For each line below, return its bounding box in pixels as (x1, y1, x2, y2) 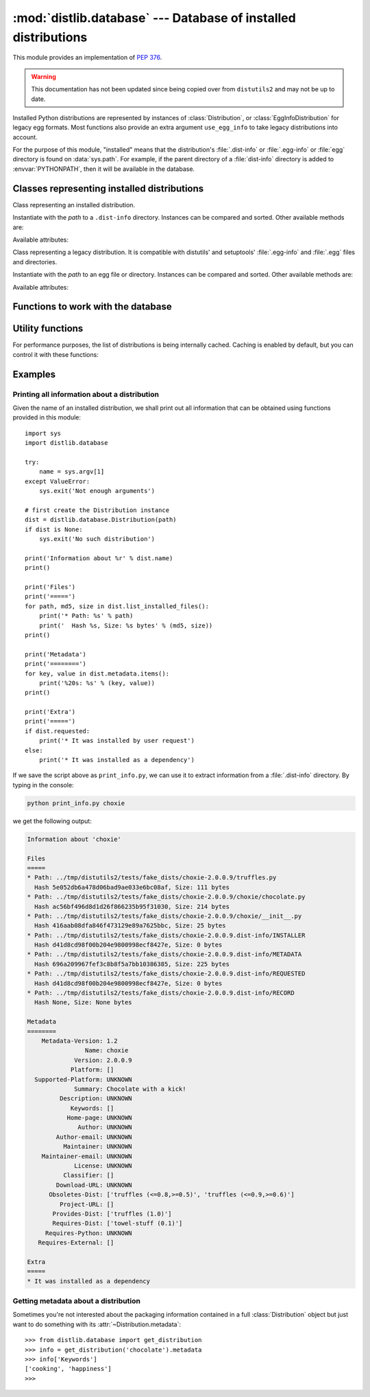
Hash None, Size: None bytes (34, 999, 133, 1006)
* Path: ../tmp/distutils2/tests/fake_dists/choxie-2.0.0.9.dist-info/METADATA (27, 951, 302, 958)
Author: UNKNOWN (77, 1123, 133, 1131)
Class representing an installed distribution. (12, 200, 136, 209)
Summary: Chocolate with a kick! (74, 1085, 186, 1093)
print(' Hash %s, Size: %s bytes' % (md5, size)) (38, 621, 213, 630)
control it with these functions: (12, 350, 99, 358)
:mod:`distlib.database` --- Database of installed (12, 10, 296, 25)
